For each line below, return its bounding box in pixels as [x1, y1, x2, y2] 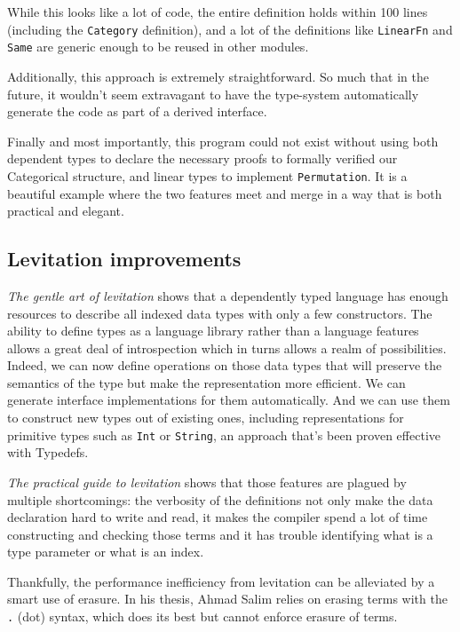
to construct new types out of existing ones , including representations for [7, 408, 404, 427]
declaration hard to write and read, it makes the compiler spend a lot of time [7, 508, 428, 526]
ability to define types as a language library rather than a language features [7, 321, 419, 340]
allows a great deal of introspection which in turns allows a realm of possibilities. [7, 338, 447, 357]
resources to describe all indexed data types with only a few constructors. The [7, 304, 432, 322]
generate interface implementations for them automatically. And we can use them [7, 391, 450, 409]
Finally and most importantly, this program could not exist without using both [7, 131, 439, 150]
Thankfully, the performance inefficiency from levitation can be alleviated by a [7, 572, 435, 590]
